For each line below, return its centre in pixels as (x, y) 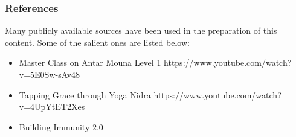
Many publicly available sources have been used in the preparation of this (141, 30)
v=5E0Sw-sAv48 (50, 74)
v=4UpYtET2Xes (52, 107)
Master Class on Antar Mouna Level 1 (90, 62)
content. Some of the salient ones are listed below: (97, 42)
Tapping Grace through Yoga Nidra (85, 94)
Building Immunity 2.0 (61, 126)
